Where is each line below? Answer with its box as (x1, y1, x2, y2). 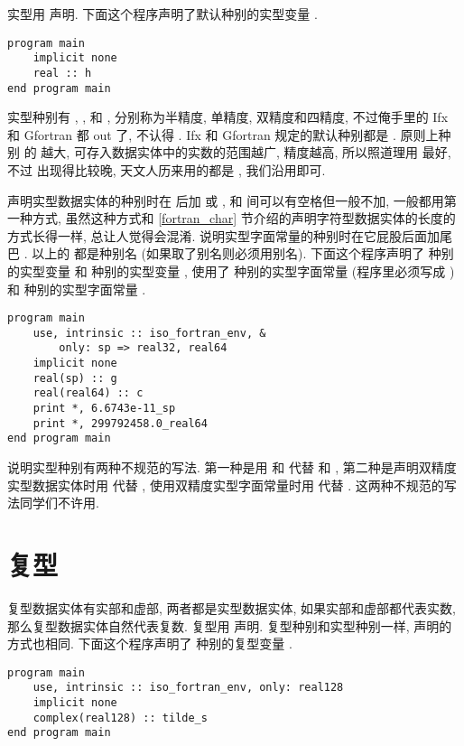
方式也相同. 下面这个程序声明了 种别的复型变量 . (7, 634, 292, 653)
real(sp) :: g (32, 371, 117, 385)
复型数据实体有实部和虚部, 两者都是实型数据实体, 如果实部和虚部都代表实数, (7, 598, 456, 617)
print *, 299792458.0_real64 (32, 416, 208, 430)
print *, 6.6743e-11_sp (32, 402, 176, 415)
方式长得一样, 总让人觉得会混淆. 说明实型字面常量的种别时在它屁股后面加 (7, 226, 441, 245)
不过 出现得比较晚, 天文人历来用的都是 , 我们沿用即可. (7, 161, 326, 179)
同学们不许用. (19, 493, 99, 512)
